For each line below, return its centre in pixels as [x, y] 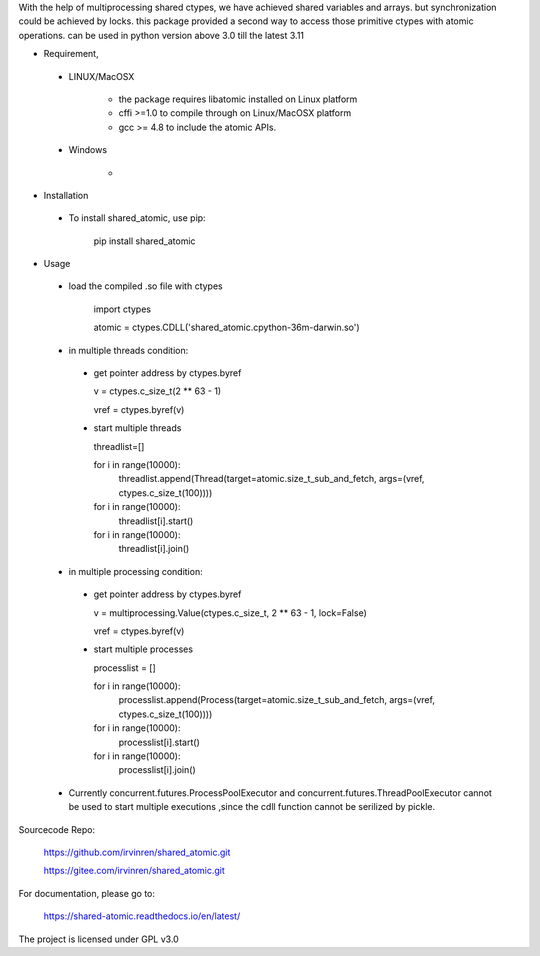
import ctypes [122, 309]
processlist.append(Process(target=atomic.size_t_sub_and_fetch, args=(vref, [276, 700]
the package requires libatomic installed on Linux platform [238, 99]
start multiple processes [143, 649]
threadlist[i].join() [154, 549]
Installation [66, 195]
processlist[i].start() [159, 742]
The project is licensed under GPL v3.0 [98, 939]
